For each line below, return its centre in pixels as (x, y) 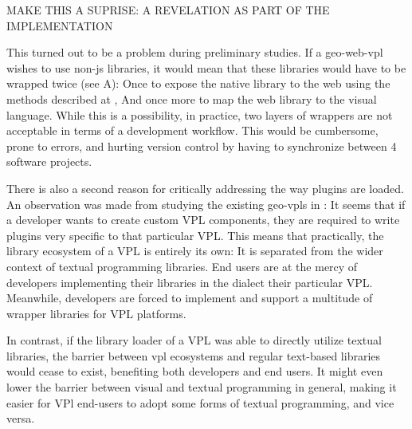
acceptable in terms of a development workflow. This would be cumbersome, (192, 130)
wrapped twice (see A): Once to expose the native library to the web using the (198, 83)
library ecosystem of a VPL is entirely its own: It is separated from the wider (195, 251)
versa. (21, 418)
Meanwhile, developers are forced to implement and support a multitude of (190, 298)
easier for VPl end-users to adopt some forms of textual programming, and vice (200, 402)
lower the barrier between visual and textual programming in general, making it (202, 387)
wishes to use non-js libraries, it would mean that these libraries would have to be (206, 67)
